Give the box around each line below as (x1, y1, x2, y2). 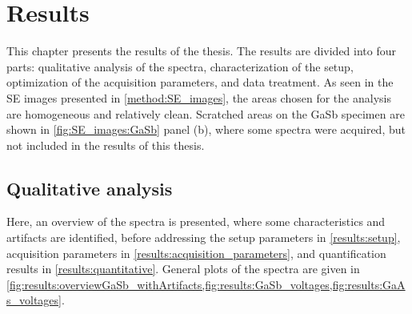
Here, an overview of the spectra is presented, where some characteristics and (6, 213, 386, 230)
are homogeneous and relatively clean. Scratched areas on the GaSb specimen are (6, 105, 405, 122)
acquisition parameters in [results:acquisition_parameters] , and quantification (6, 244, 386, 261)
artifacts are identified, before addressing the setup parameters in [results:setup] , (6, 229, 401, 246)
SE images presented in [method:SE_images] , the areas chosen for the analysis (6, 89, 391, 106)
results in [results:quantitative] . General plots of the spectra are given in (6, 260, 360, 277)
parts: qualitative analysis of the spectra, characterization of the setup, (6, 58, 354, 74)
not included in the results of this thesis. (6, 136, 205, 153)
